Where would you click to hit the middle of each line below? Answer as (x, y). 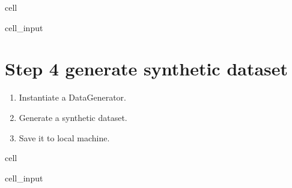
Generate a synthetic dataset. (73, 117)
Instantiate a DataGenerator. (72, 97)
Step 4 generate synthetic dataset (147, 69)
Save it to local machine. (64, 137)
